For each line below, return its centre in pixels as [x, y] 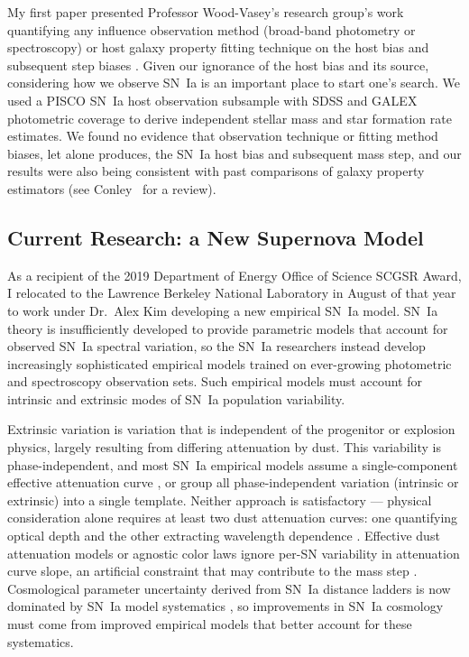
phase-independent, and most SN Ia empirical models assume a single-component [233, 464]
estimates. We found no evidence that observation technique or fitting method [223, 136]
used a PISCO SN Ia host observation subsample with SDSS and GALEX [212, 100]
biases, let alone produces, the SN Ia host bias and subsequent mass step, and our [234, 153]
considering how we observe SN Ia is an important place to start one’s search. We [234, 83]
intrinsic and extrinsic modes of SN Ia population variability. [176, 398]
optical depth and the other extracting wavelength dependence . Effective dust [224, 536]
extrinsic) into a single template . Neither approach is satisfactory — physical [220, 500]
